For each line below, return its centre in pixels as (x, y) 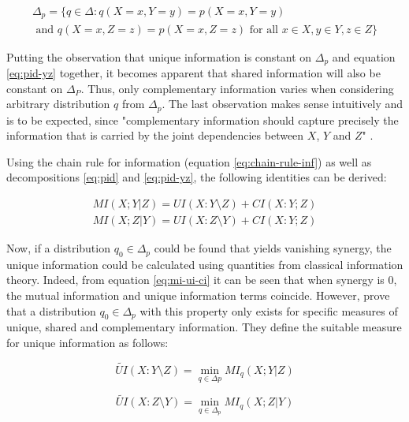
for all (264, 30)
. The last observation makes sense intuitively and (283, 104)
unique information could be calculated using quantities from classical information (205, 264)
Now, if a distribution (58, 248)
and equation (364, 56)
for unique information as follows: (87, 343)
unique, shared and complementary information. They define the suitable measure (204, 327)
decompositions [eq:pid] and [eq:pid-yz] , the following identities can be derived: (197, 177)
